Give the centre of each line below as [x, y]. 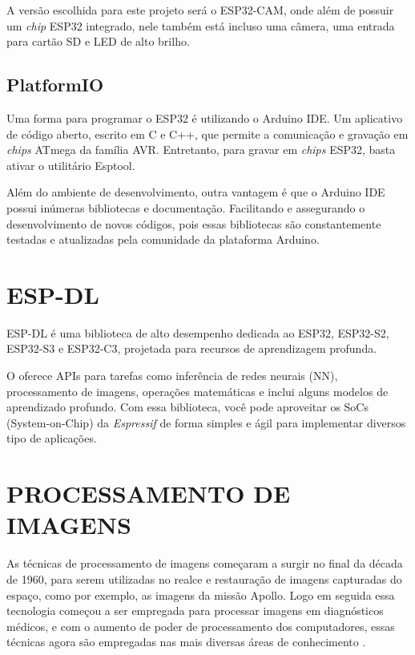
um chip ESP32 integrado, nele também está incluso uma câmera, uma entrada [201, 25]
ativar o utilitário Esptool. [71, 165]
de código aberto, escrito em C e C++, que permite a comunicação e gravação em [207, 133]
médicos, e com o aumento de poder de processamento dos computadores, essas [201, 626]
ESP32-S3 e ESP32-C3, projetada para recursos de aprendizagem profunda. [192, 348]
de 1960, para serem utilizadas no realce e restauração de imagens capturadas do [204, 578]
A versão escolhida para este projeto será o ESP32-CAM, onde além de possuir [200, 10]
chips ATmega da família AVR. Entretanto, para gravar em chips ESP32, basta [201, 150]
